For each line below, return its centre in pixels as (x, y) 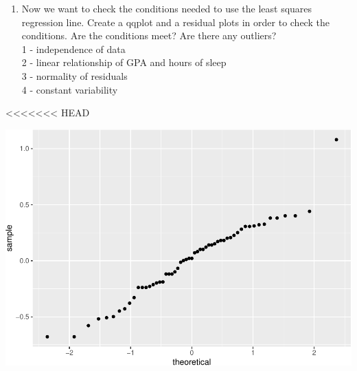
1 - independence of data (73, 49)
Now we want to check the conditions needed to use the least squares (167, 8)
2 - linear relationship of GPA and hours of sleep (124, 62)
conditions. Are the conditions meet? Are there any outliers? (149, 35)
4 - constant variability (70, 89)
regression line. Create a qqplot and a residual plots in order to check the (175, 22)
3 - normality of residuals (74, 75)
